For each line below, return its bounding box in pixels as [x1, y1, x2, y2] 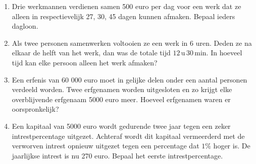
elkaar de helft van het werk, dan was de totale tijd [12, 47, 171, 58]
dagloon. [12, 21, 38, 31]
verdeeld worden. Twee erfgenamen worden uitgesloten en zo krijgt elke [12, 84, 232, 95]
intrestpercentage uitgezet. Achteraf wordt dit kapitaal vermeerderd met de [12, 130, 245, 141]
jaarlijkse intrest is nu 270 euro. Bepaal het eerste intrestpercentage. [12, 150, 223, 160]
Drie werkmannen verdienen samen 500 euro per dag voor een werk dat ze [12, 1, 241, 11]
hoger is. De [213, 140, 250, 151]
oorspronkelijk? [12, 104, 59, 114]
